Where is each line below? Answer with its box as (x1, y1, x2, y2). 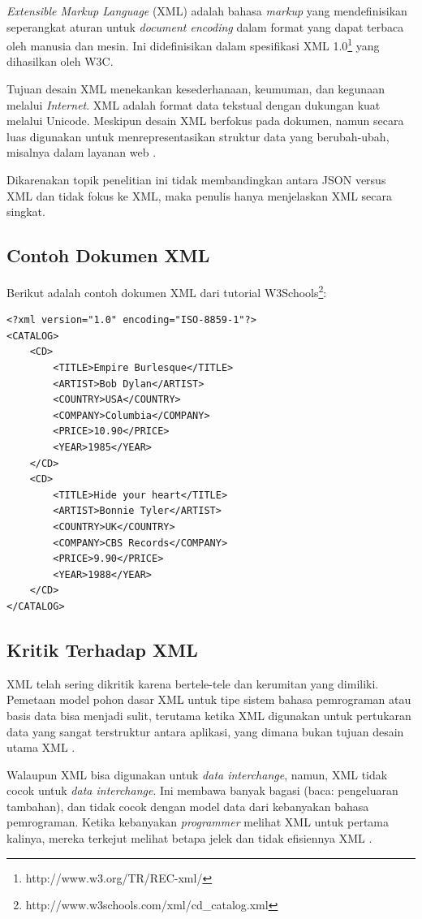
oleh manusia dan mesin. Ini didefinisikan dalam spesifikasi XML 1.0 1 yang (6, 35, 380, 54)
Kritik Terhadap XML (6, 636, 198, 662)
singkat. (6, 203, 45, 220)
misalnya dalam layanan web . (6, 144, 157, 161)
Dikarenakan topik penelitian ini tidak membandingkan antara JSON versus (6, 171, 386, 188)
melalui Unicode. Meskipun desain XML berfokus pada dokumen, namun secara (6, 112, 404, 129)
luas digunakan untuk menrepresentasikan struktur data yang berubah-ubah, (6, 127, 390, 145)
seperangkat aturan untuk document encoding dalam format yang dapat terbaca (6, 18, 404, 35)
